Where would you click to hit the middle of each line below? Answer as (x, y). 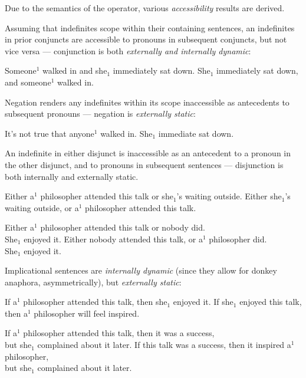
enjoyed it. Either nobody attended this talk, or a (113, 239)
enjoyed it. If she (203, 302)
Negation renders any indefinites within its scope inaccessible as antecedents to (147, 102)
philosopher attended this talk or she (107, 196)
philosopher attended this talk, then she (95, 302)
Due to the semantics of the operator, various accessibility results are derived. (145, 8)
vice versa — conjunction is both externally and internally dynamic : (128, 50)
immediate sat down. (196, 133)
